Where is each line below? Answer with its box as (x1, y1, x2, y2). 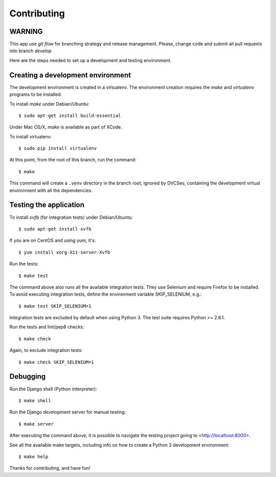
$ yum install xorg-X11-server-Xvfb (18, 249, 110, 255)
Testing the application (9, 200, 84, 210)
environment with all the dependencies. (9, 187, 93, 193)
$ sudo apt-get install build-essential (18, 113, 121, 118)
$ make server (18, 421, 54, 427)
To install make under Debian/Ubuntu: (9, 100, 89, 107)
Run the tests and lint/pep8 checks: (9, 324, 84, 330)
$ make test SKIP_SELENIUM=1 (18, 303, 91, 309)
